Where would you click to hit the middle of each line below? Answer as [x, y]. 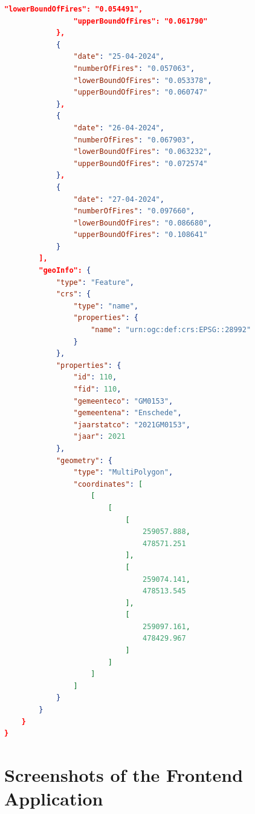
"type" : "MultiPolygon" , [123, 472]
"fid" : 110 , [97, 389]
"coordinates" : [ [108, 484]
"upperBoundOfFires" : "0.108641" [140, 235]
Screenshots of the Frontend [124, 775]
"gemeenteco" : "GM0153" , [123, 401]
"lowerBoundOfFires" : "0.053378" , [143, 80]
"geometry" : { [84, 460]
